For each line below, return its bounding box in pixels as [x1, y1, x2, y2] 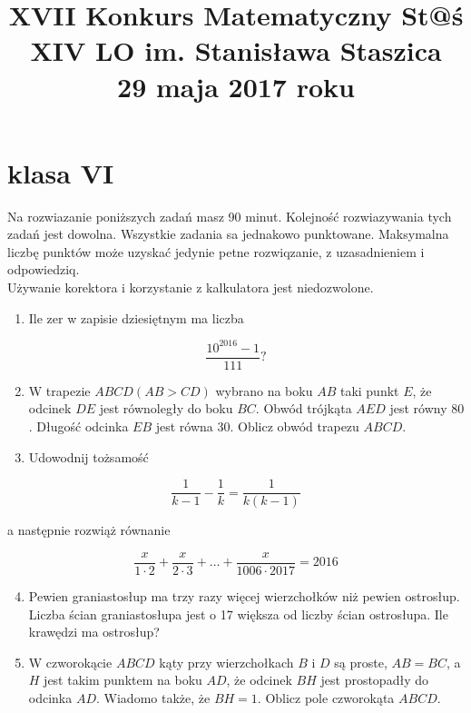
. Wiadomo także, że [96, 688, 211, 707]
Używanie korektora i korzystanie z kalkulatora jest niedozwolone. [7, 278, 374, 297]
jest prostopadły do [320, 670, 428, 689]
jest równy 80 [389, 399, 465, 418]
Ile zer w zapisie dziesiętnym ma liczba [28, 308, 244, 327]
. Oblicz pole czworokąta [257, 688, 395, 707]
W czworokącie [28, 652, 113, 671]
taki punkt [339, 381, 399, 400]
